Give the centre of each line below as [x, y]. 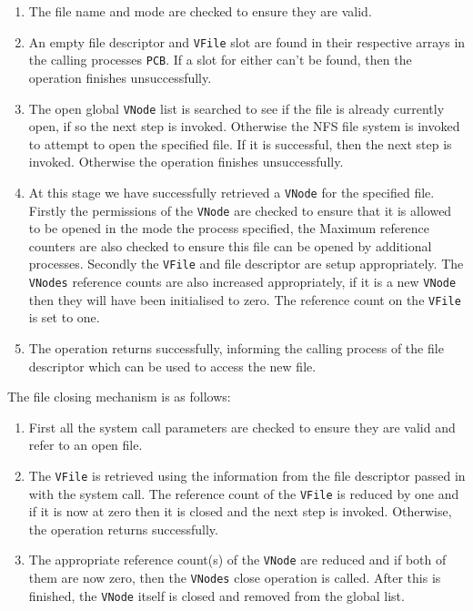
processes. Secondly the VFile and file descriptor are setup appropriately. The [246, 264]
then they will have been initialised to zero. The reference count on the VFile [245, 299]
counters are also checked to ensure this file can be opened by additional [230, 245]
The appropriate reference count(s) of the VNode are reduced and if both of [237, 560]
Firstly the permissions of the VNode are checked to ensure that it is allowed [240, 210]
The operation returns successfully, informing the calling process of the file [236, 348]
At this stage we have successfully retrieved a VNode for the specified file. [231, 192]
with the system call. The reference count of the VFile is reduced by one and [244, 493]
